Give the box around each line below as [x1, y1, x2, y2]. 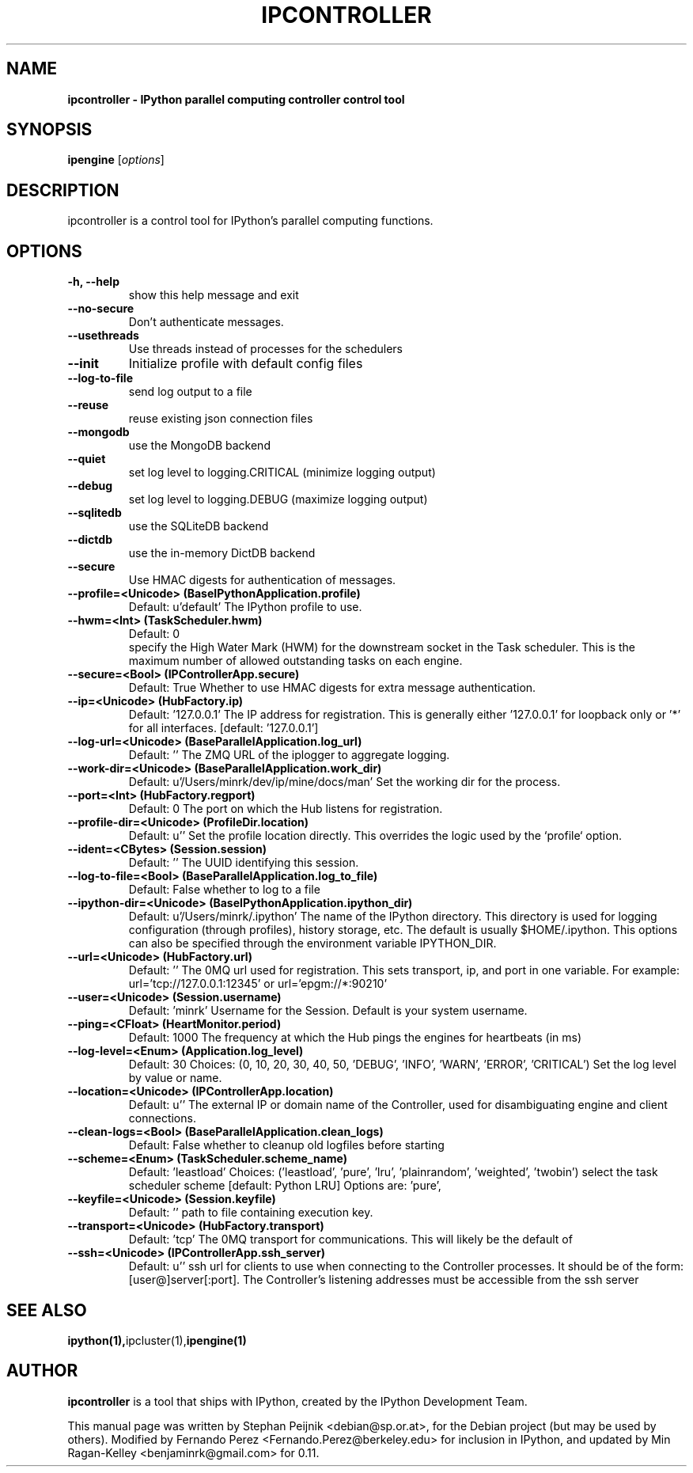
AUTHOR [6, 1361, 78, 1381]
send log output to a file [128, 385, 252, 399]
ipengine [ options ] [67, 153, 165, 167]
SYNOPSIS [6, 120, 93, 140]
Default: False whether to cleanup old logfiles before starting [128, 1138, 445, 1152]
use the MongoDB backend [128, 438, 271, 453]
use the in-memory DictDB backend [128, 546, 316, 560]
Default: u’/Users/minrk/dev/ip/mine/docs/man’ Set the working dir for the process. [128, 775, 561, 789]
